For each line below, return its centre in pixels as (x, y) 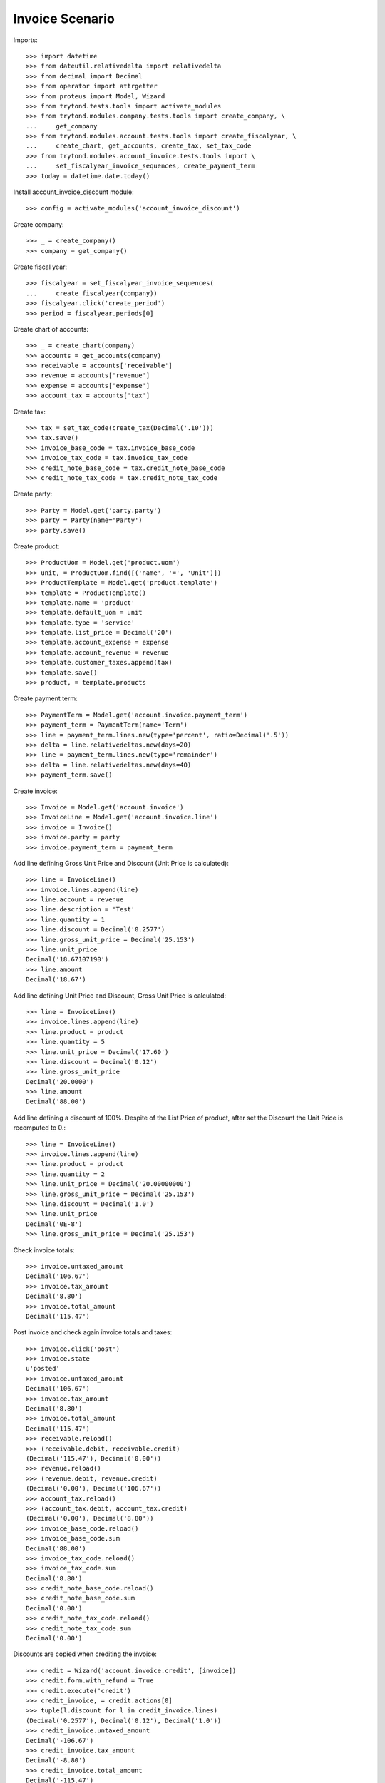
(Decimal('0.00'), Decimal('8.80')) (90, 1518)
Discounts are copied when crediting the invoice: (85, 1654)
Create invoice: (35, 791)
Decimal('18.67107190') (67, 960)
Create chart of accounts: (51, 329)
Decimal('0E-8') (54, 1224)
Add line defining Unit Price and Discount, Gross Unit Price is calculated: (119, 996)
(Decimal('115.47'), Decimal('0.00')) (94, 1458)
